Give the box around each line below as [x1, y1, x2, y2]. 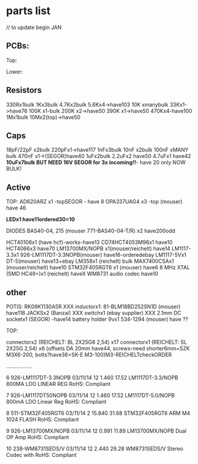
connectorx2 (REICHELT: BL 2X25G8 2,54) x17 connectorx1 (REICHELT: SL [6, 339, 187, 346]
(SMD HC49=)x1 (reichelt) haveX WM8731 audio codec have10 [6, 270, 158, 278]
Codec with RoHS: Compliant [6, 452, 77, 458]
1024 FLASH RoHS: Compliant [6, 416, 79, 423]
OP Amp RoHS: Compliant [6, 434, 69, 440]
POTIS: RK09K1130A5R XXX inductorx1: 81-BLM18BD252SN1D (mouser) [6, 303, 181, 310]
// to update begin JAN [6, 24, 62, 31]
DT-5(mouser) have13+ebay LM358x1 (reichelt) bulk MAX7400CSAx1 [6, 257, 174, 265]
